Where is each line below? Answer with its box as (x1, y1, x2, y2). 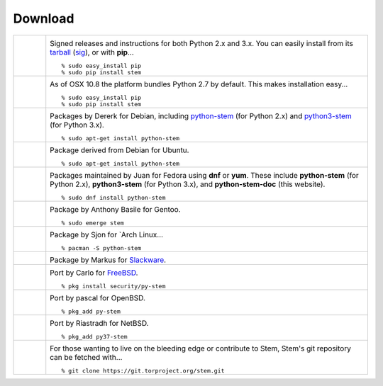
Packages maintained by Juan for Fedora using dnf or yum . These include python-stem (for (50, 170, 360, 180)
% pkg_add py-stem (61, 307, 121, 315)
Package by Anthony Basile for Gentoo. (50, 204, 181, 214)
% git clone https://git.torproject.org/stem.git (61, 367, 225, 375)
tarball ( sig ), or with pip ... (50, 47, 134, 57)
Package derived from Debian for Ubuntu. (50, 145, 189, 155)
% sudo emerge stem (61, 219, 124, 227)
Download (13, 11, 74, 26)
